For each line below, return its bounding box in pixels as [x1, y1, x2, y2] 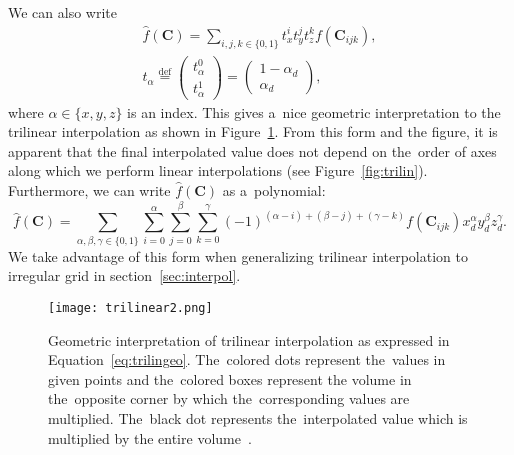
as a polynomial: [222, 180, 326, 201]
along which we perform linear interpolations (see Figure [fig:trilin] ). [8, 160, 428, 181]
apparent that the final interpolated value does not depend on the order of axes [8, 140, 497, 161]
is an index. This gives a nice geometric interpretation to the [127, 101, 501, 122]
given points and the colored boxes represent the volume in [48, 368, 412, 389]
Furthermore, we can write [8, 180, 171, 201]
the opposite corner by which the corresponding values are [48, 388, 410, 409]
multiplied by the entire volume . [48, 427, 252, 448]
